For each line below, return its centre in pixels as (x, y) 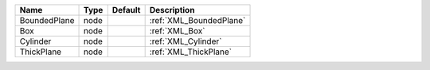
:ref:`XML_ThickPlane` (191, 52)
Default (126, 10)
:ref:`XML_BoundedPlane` (197, 20)
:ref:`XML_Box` (177, 31)
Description (172, 10)
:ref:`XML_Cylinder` (186, 41)
